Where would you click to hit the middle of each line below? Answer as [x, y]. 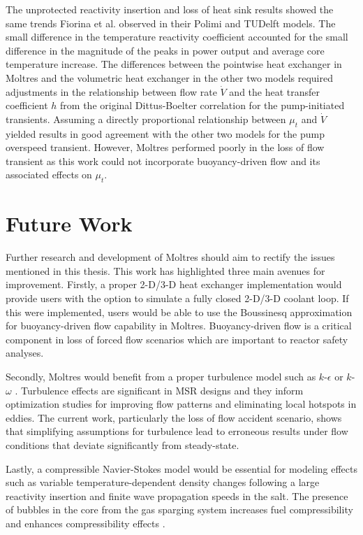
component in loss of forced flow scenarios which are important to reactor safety [177, 339]
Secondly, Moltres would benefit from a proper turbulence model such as [161, 376]
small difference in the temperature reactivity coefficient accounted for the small [177, 37]
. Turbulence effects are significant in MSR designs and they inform [159, 390]
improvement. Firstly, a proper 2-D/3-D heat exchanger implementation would [174, 284]
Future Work [69, 223]
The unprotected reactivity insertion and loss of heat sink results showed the [170, 9]
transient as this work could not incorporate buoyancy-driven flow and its [163, 160]
